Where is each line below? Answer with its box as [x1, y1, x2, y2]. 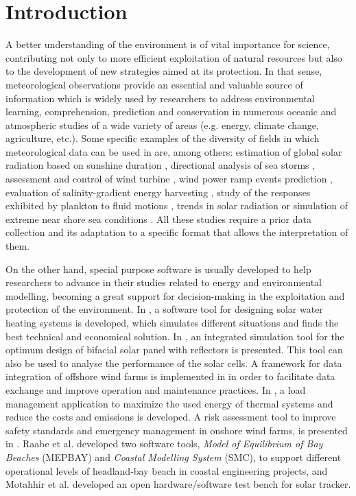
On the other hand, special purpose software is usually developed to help [5, 261, 311, 276]
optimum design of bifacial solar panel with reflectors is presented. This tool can [5, 342, 343, 357]
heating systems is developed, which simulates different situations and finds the [5, 316, 339, 329]
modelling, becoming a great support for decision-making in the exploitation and [5, 288, 345, 303]
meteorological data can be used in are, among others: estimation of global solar [5, 144, 342, 158]
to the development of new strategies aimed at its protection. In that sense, [5, 64, 322, 78]
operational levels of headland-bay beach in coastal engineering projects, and [5, 463, 328, 477]
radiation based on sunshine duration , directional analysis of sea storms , [5, 158, 316, 172]
